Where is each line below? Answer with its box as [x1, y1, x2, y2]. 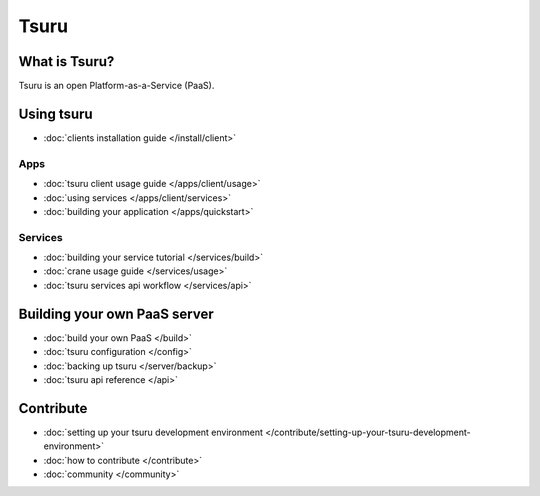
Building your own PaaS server [18, 305, 214, 322]
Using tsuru [18, 105, 94, 122]
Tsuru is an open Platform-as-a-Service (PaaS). [18, 80, 215, 92]
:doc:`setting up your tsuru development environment [43, 426, 264, 438]
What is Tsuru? [18, 53, 115, 70]
